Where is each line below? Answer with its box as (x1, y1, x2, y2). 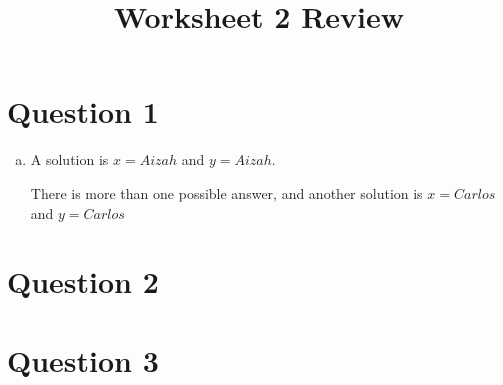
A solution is (30, 149, 109, 170)
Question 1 (7, 91, 159, 132)
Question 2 (7, 261, 159, 302)
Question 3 (7, 339, 159, 380)
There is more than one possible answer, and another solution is (30, 182, 423, 203)
